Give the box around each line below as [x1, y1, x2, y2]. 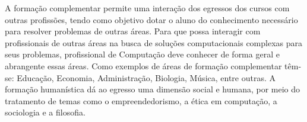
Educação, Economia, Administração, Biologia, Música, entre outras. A [17, 71, 276, 84]
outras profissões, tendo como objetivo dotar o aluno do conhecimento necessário [5, 13, 298, 25]
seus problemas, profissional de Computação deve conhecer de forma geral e [5, 48, 280, 60]
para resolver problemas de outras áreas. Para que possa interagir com [5, 25, 261, 37]
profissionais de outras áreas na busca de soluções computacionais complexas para [5, 36, 303, 49]
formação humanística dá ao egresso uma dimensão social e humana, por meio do [5, 83, 300, 95]
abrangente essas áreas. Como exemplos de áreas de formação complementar [5, 59, 282, 72]
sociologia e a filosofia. [5, 106, 86, 118]
